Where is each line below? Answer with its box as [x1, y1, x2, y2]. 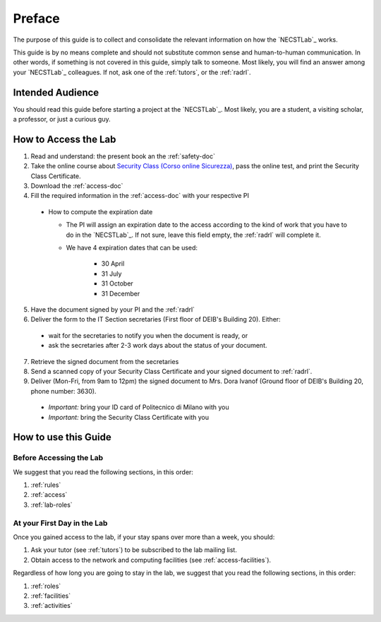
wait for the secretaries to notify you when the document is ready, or [48, 331, 248, 339]
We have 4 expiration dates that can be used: [66, 244, 198, 252]
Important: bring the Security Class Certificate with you [48, 413, 210, 421]
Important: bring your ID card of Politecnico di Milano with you [48, 403, 229, 411]
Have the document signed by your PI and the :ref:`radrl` [30, 305, 195, 314]
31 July [101, 269, 122, 278]
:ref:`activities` [30, 602, 73, 610]
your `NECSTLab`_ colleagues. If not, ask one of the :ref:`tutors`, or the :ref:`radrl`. [13, 68, 251, 76]
